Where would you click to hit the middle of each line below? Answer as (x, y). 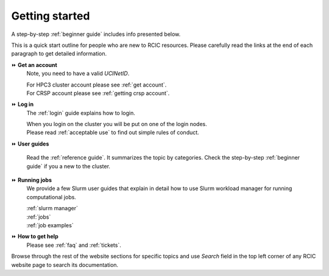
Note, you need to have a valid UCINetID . (78, 74)
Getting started (51, 16)
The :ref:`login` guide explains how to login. (81, 113)
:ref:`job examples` (50, 225)
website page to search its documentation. (65, 264)
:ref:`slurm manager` (52, 208)
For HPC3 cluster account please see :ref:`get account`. (97, 85)
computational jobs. (51, 197)
